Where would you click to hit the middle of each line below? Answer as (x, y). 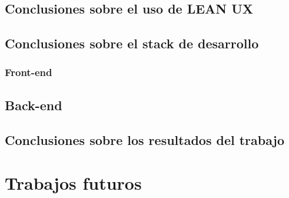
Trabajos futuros (73, 183)
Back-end (34, 105)
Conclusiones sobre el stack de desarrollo (132, 43)
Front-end (29, 72)
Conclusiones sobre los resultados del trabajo (145, 139)
